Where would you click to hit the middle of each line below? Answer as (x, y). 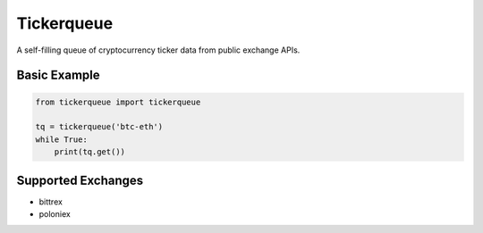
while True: (62, 139)
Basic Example (58, 75)
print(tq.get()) (89, 152)
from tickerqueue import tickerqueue (118, 102)
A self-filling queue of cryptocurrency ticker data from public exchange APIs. (158, 50)
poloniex (55, 214)
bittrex (51, 202)
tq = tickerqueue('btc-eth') (99, 127)
